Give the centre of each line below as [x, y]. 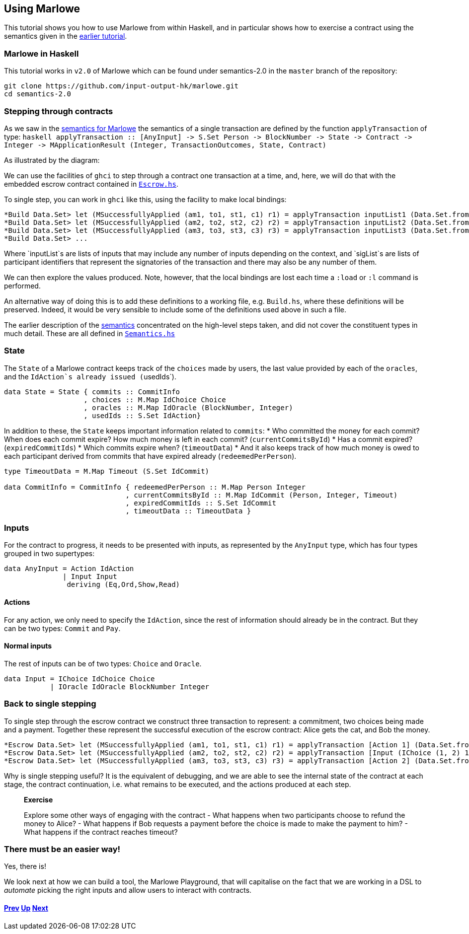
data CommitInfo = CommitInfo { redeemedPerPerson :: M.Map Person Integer [155, 487]
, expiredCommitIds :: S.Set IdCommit [201, 503]
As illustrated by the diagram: [52, 160]
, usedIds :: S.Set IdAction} [142, 415]
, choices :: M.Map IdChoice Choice [155, 399]
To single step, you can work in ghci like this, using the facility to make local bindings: [145, 199]
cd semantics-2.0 [38, 94]
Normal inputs [28, 646]
